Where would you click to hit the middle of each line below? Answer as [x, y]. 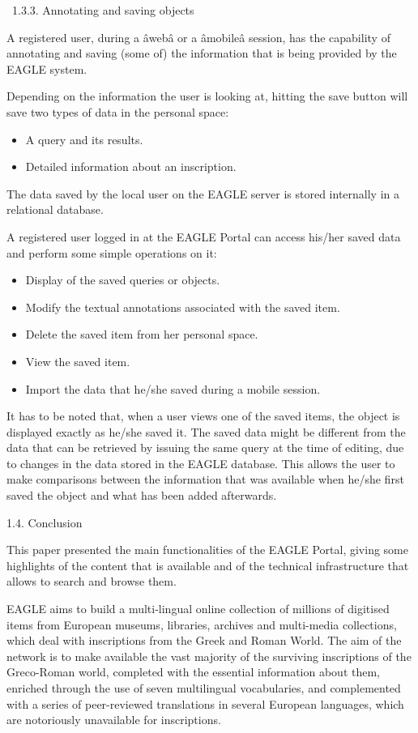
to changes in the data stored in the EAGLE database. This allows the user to [201, 463]
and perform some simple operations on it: [112, 252]
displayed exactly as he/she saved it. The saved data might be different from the [206, 431]
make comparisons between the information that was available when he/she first [205, 479]
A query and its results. [84, 139]
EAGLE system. [47, 68]
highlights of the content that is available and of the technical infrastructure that [208, 565]
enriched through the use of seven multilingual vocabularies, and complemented [204, 688]
